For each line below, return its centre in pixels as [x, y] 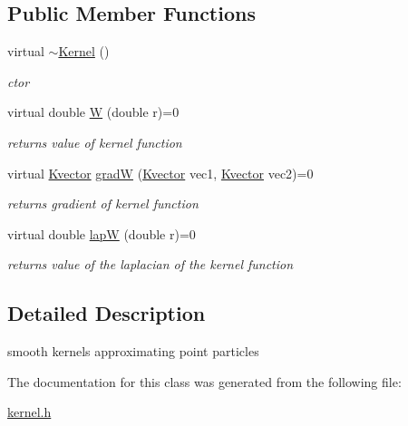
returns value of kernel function [95, 142]
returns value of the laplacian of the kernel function [151, 264]
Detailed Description [107, 313]
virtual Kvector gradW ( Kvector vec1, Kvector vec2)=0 [160, 173]
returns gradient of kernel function [103, 203]
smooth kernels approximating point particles [133, 351]
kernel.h [29, 412]
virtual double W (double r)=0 [93, 112]
